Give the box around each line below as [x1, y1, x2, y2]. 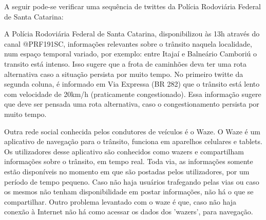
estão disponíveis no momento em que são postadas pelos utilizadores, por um [4, 166, 250, 176]
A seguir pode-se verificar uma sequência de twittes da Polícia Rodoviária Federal [4, 1, 261, 11]
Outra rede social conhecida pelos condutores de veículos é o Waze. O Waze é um [4, 126, 260, 136]
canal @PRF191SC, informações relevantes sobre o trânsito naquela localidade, [4, 38, 252, 49]
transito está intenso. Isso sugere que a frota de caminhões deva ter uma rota [4, 58, 247, 69]
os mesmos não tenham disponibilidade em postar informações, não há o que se [4, 186, 254, 197]
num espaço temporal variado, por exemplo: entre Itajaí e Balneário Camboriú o [4, 48, 257, 59]
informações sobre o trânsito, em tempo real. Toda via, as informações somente [4, 156, 253, 167]
